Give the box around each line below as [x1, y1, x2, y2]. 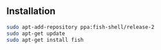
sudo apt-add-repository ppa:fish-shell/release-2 [6, 23, 155, 30]
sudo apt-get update [6, 30, 66, 37]
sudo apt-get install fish [6, 36, 84, 43]
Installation [6, 5, 56, 17]
